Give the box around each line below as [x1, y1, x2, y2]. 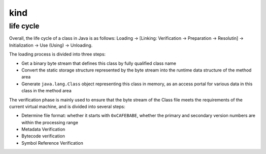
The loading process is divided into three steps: [9, 51, 106, 57]
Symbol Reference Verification [21, 140, 83, 146]
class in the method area [21, 88, 71, 94]
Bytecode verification [21, 133, 65, 139]
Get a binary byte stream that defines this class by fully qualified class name [21, 60, 176, 66]
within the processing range [21, 119, 78, 125]
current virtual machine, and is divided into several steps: [9, 103, 126, 109]
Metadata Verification [21, 127, 66, 132]
